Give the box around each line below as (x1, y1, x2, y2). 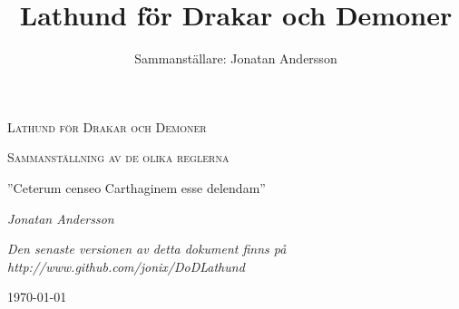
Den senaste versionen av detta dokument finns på (7, 239, 287, 258)
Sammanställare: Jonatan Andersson (134, 49, 337, 68)
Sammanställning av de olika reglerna (7, 148, 229, 167)
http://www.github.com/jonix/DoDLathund (7, 256, 245, 275)
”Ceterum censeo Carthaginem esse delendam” (7, 178, 266, 197)
